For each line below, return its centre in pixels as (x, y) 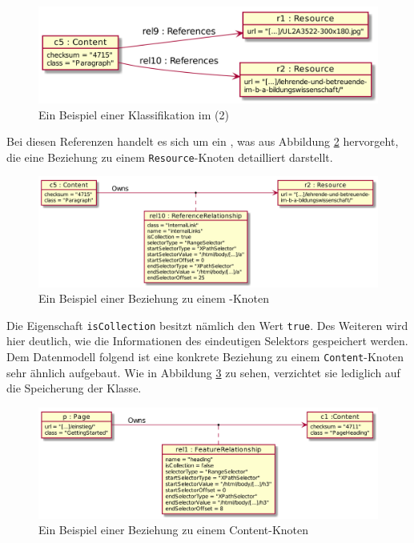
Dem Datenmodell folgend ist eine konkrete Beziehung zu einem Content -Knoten (205, 357)
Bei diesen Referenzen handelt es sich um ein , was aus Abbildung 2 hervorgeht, (203, 141)
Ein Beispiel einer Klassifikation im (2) (134, 114)
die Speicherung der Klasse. (74, 388)
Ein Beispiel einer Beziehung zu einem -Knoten (154, 298)
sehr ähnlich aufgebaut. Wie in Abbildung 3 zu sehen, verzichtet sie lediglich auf (203, 372)
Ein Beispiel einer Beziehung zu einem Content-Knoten (174, 530)
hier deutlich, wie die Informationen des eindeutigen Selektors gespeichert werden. (207, 341)
